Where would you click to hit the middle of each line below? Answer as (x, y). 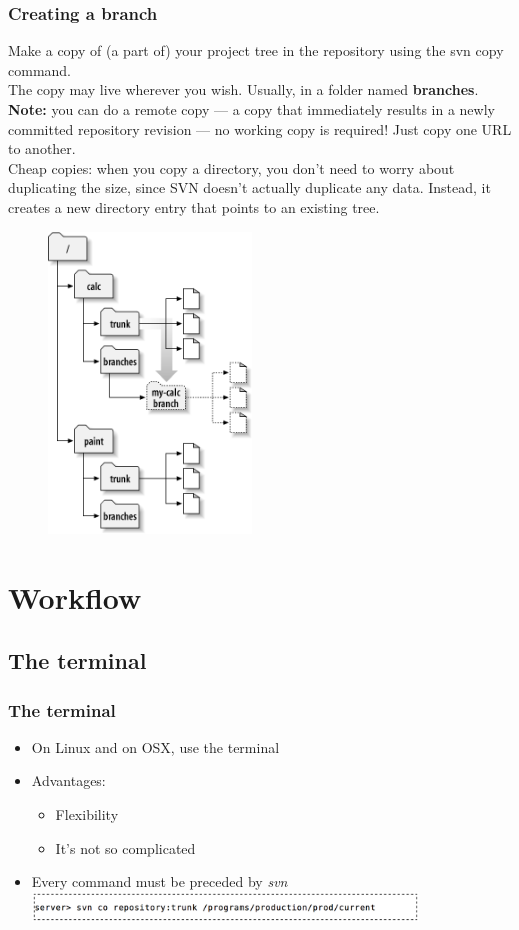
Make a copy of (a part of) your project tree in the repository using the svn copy (256, 50)
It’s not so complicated (125, 847)
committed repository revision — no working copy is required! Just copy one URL (260, 128)
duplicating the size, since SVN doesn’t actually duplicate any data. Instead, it (249, 187)
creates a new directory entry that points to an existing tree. (194, 206)
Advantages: (68, 780)
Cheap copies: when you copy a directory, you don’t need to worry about (231, 167)
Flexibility (87, 814)
